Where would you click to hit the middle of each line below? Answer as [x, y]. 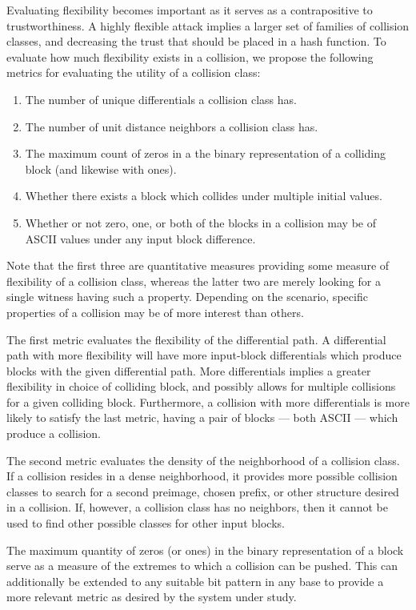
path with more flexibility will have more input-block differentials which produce [204, 355]
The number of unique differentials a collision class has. [161, 99]
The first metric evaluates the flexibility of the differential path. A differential [196, 339]
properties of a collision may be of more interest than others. [155, 312]
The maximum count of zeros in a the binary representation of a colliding [206, 153]
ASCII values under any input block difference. [140, 238]
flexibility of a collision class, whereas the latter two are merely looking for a [194, 281]
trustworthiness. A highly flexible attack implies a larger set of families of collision [208, 25]
